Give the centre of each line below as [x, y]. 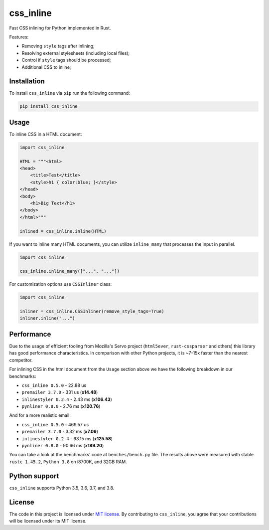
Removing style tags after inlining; [58, 46]
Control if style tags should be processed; [67, 60]
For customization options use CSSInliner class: [61, 284]
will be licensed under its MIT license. [48, 521]
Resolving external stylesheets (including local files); [76, 53]
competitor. [21, 360]
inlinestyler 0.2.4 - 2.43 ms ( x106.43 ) [67, 399]
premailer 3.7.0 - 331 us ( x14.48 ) [60, 392]
